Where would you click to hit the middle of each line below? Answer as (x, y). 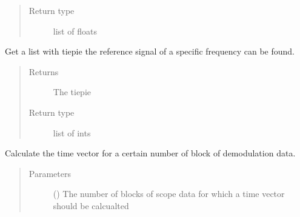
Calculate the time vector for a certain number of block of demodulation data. (150, 153)
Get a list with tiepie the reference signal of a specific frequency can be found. (150, 51)
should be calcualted (91, 205)
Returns (44, 71)
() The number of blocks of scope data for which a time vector (169, 194)
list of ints (72, 132)
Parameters (50, 173)
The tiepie (72, 92)
